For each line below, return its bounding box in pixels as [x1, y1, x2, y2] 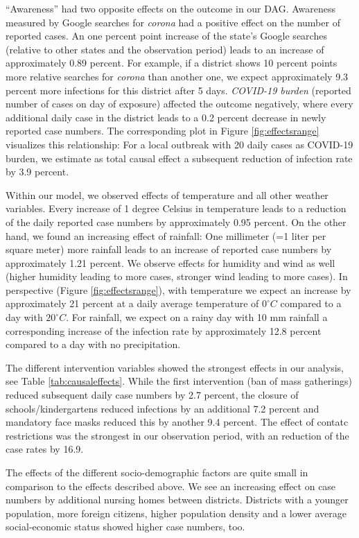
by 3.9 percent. [6, 164, 69, 179]
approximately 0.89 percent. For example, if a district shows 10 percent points [6, 55, 338, 70]
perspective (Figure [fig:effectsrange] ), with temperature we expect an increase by [6, 282, 351, 297]
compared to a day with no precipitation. [6, 337, 181, 352]
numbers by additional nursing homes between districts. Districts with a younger [6, 492, 349, 507]
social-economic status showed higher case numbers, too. [6, 519, 245, 534]
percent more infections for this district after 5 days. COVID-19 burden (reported [6, 83, 351, 97]
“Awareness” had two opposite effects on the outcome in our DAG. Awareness [6, 1, 336, 15]
